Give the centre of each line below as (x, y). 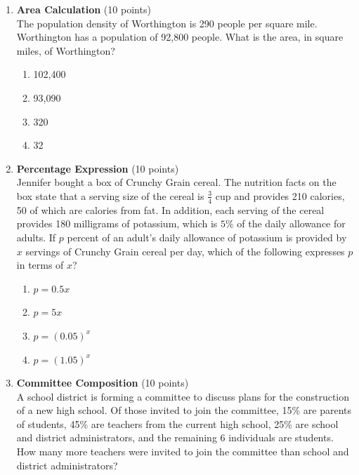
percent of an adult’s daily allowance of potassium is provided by (207, 237)
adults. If (36, 237)
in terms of (40, 265)
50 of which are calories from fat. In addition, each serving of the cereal (170, 209)
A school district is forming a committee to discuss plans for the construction (183, 396)
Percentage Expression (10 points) (98, 168)
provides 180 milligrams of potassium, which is (117, 223)
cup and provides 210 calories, (280, 195)
